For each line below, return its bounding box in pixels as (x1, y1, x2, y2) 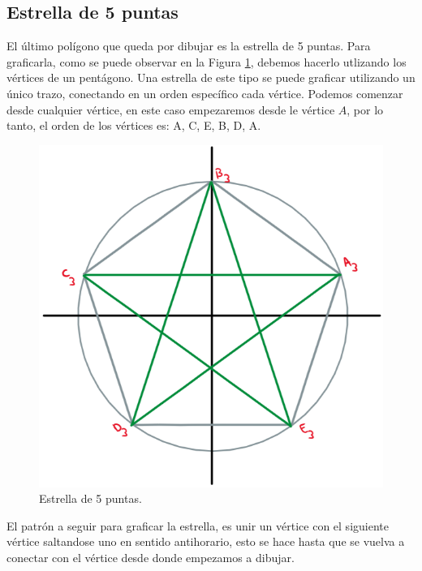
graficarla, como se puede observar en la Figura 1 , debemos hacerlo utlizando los (6, 53, 407, 70)
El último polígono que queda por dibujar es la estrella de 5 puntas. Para (6, 37, 371, 54)
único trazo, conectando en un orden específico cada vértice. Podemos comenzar (6, 84, 403, 101)
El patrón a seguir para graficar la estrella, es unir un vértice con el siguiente (6, 517, 389, 534)
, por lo (347, 101, 384, 118)
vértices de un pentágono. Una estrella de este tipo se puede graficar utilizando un (6, 69, 416, 86)
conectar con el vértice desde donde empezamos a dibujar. (6, 548, 295, 565)
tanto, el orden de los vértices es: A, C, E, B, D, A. (6, 117, 261, 134)
